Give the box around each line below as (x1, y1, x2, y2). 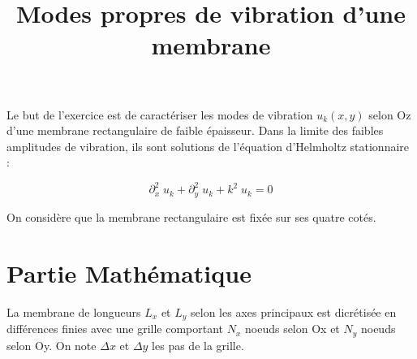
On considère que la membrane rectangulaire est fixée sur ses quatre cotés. (6, 208, 376, 225)
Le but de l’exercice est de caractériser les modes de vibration (6, 106, 313, 123)
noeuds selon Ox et (244, 320, 340, 337)
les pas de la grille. (152, 336, 244, 353)
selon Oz (368, 106, 411, 123)
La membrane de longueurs (6, 303, 141, 320)
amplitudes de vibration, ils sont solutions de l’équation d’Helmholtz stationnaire (6, 137, 410, 154)
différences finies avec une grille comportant (6, 320, 224, 337)
